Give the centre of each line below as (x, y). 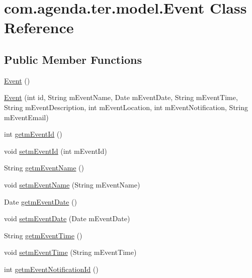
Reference (39, 27)
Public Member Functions (73, 59)
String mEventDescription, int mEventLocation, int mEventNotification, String (126, 107)
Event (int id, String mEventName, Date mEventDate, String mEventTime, (121, 97)
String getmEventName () (44, 168)
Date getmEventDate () (40, 201)
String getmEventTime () (43, 235)
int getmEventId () (33, 134)
